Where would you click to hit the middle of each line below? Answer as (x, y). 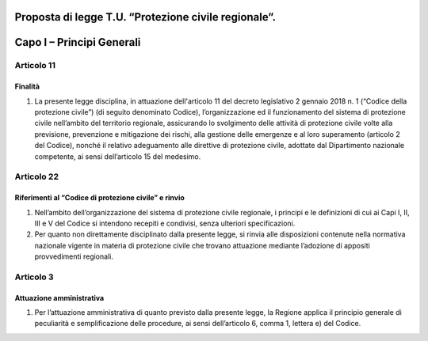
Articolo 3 (34, 277)
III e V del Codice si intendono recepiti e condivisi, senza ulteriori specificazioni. (165, 223)
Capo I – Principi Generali (78, 42)
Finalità (27, 86)
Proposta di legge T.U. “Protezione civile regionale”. (145, 17)
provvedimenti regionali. (74, 256)
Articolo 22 (37, 176)
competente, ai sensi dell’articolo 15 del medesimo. (118, 156)
